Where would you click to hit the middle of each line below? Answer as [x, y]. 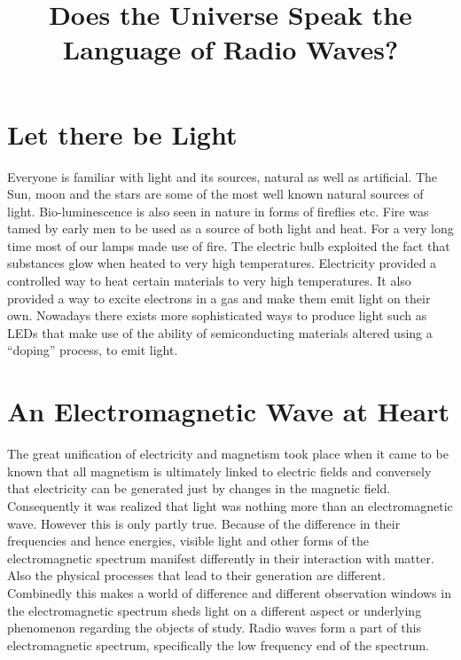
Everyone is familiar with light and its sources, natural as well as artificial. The [223, 176]
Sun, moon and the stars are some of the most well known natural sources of [215, 194]
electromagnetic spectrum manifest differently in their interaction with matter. [221, 558]
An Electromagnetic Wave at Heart [228, 411]
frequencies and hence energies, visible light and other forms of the [188, 541]
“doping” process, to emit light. [93, 350]
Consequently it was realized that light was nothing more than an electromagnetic [230, 505]
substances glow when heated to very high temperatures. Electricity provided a [222, 263]
